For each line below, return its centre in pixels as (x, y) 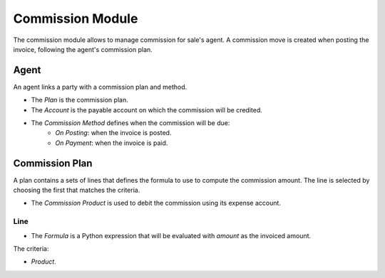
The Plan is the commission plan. (79, 100)
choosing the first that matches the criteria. (77, 190)
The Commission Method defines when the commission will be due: (130, 123)
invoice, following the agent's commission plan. (83, 49)
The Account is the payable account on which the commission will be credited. (147, 109)
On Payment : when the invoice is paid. (112, 143)
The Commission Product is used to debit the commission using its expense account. (156, 203)
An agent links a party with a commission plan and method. (100, 87)
